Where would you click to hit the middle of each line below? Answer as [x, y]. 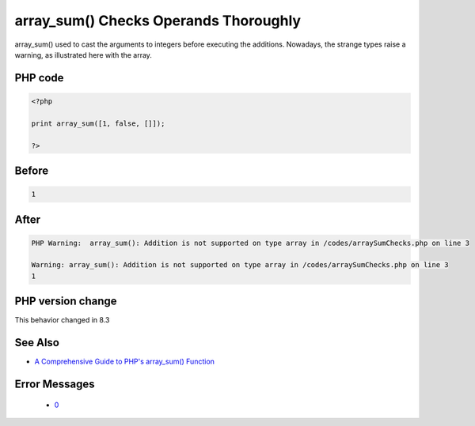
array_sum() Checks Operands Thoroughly [158, 21]
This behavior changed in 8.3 [62, 320]
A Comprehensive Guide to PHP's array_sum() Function [125, 362]
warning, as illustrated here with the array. [83, 55]
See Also [37, 343]
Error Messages [55, 385]
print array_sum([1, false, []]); [98, 123]
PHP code [39, 78]
